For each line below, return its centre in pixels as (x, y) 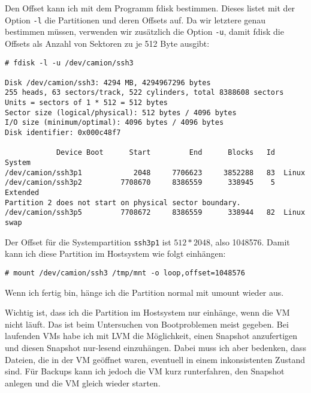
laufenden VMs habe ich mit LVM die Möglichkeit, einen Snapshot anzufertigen (151, 336)
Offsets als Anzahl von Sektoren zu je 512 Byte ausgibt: (107, 43)
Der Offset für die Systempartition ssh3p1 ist (88, 241)
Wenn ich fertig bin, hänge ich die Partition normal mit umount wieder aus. (144, 292)
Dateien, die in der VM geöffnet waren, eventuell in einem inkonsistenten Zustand (155, 359)
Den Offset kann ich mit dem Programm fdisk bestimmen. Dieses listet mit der (150, 8)
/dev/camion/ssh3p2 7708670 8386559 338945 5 (140, 183)
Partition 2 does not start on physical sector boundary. (123, 202)
